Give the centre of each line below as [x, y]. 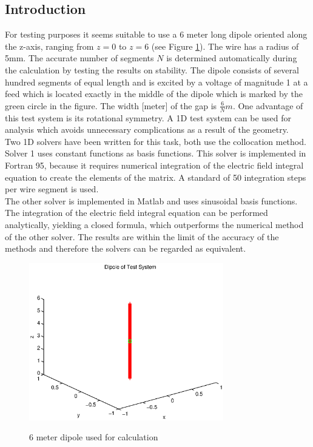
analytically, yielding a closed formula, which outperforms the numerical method [154, 224]
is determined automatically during [232, 58]
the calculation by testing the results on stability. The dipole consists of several [152, 69]
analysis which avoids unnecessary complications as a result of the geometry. [147, 129]
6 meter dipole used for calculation [94, 437]
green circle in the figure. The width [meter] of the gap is [111, 105]
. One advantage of [268, 105]
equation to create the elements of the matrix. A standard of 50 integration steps [156, 177]
